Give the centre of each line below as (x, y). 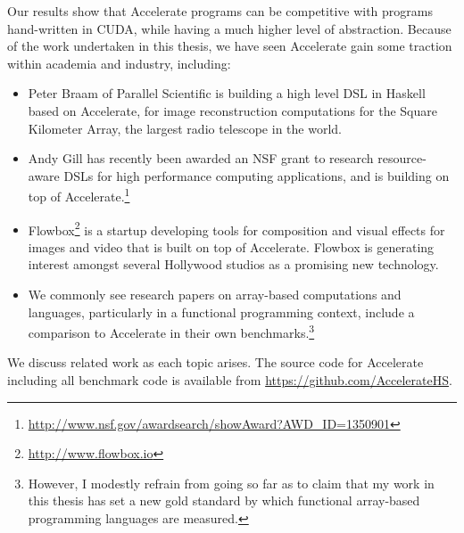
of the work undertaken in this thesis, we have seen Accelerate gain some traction (230, 46)
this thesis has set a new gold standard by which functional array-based (224, 500)
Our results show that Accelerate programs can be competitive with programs (220, 11)
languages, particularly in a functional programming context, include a (221, 312)
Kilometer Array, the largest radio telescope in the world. (185, 128)
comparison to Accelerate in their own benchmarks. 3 (171, 331)
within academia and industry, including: (119, 63)
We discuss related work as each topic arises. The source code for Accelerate (215, 362)
